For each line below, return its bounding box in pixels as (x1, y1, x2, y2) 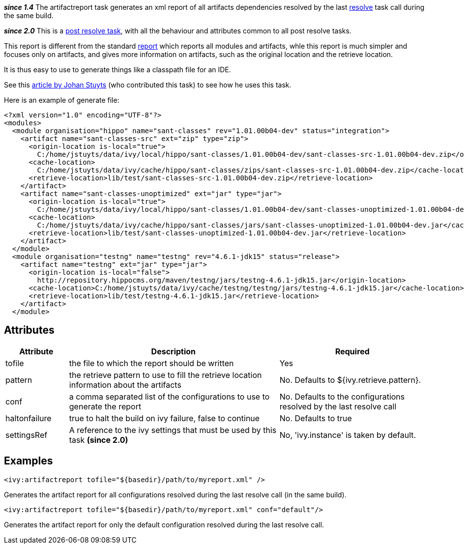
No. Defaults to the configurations (279, 391, 405, 402)
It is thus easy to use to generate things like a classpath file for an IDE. (4, 65, 231, 74)
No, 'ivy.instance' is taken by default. (279, 430, 416, 440)
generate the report (69, 401, 142, 411)
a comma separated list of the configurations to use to (69, 391, 270, 402)
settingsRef (5, 430, 48, 440)
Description (151, 346, 196, 356)
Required (335, 346, 370, 356)
